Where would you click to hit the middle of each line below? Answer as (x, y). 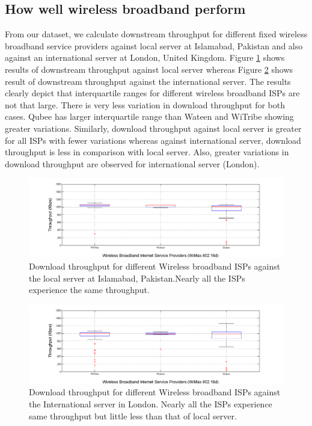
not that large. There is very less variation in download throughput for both (145, 104)
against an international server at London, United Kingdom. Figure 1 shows (145, 57)
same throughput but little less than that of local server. (133, 415)
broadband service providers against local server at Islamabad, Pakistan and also (154, 45)
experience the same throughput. (89, 290)
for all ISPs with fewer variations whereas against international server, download (153, 140)
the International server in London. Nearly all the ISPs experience (151, 404)
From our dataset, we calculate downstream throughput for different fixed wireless (156, 34)
